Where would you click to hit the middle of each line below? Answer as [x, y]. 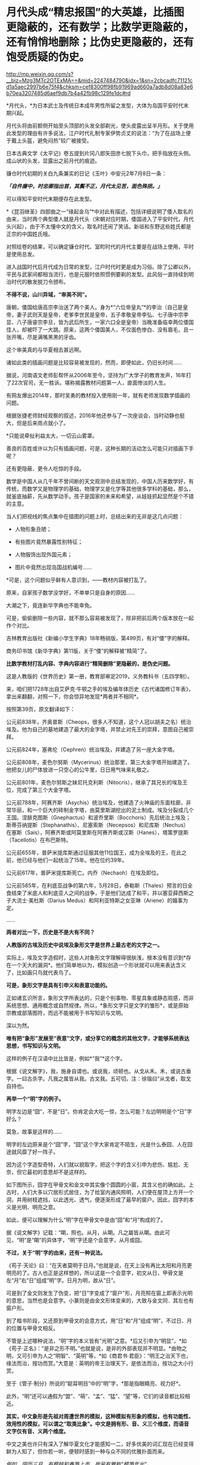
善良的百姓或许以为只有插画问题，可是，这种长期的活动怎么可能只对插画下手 [100, 448]
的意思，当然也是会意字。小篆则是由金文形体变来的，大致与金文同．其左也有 [100, 1300]
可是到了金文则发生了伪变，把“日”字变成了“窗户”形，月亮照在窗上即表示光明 [99, 1293]
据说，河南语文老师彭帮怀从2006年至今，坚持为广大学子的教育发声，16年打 [99, 375]
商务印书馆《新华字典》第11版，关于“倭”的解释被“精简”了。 [78, 651]
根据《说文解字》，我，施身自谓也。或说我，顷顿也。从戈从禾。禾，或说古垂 [99, 1071]
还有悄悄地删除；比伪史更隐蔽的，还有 [100, 42]
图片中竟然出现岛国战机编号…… [53, 567]
